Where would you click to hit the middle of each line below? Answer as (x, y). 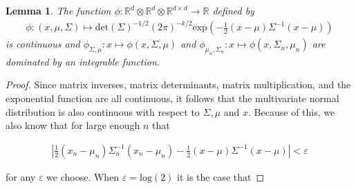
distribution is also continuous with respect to (103, 111)
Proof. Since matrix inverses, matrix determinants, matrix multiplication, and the (178, 84)
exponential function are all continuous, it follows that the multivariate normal (172, 98)
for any (21, 176)
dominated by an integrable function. (83, 61)
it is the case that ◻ (221, 176)
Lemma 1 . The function (58, 10)
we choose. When (83, 176)
